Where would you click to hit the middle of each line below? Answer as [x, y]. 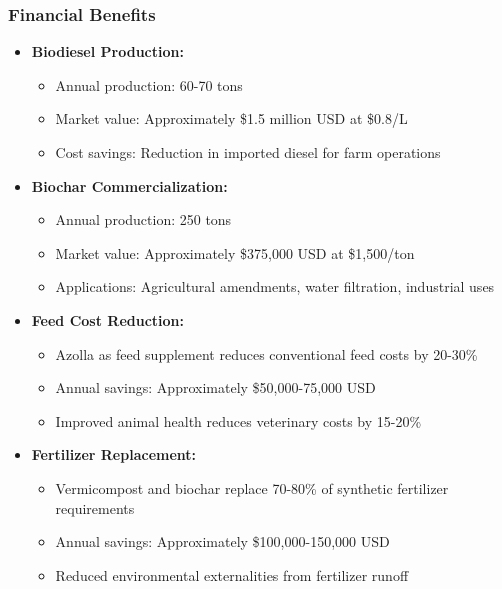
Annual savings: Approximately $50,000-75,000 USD [215, 387]
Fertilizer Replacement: [114, 454]
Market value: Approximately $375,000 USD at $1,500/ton [235, 252]
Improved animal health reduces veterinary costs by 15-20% [238, 420]
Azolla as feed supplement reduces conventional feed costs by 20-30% [266, 353]
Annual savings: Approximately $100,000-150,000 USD [222, 541]
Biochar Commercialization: [129, 185]
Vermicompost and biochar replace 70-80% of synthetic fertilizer [252, 487]
